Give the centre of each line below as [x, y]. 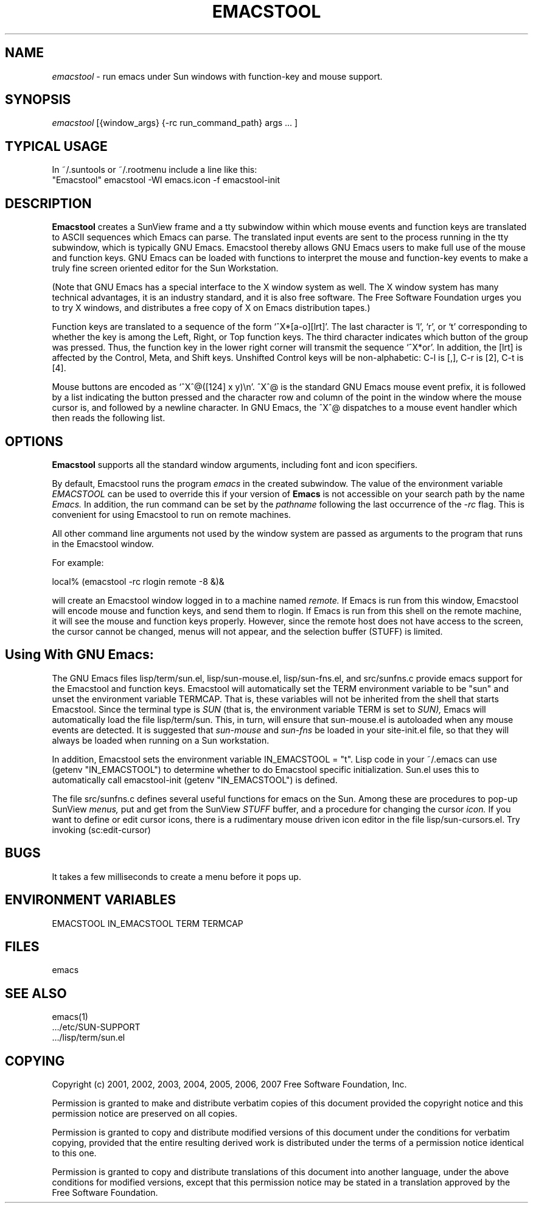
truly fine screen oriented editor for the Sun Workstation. [165, 268]
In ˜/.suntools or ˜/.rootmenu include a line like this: [155, 170]
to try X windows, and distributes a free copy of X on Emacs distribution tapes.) [211, 308]
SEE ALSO [36, 993]
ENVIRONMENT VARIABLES [90, 900]
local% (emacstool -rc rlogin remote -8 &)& [138, 581]
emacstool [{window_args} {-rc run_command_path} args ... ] [175, 123]
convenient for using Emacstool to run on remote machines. [172, 514]
